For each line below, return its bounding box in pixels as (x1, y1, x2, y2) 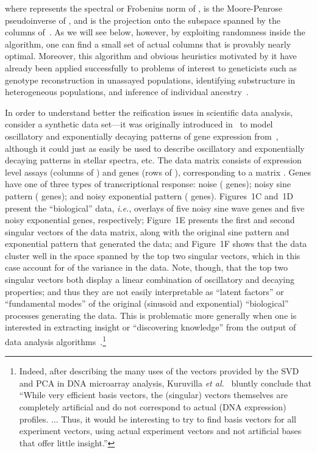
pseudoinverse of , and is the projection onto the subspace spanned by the (5, 13, 281, 26)
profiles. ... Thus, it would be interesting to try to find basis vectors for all (19, 412, 296, 425)
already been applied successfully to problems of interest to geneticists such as (5, 61, 297, 74)
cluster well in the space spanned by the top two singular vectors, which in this (5, 249, 301, 262)
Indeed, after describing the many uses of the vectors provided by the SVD (19, 365, 299, 377)
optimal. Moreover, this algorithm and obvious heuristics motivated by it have (5, 49, 297, 62)
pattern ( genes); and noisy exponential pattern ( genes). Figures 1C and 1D (5, 189, 293, 202)
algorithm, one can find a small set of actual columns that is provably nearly (5, 37, 291, 50)
